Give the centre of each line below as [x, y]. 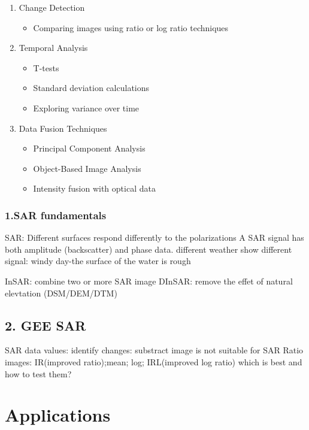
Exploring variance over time [86, 107]
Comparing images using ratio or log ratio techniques [131, 27]
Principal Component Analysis [89, 148]
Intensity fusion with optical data [94, 188]
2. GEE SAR [46, 325]
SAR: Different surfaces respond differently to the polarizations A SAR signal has [154, 237]
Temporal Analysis [53, 48]
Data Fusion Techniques [63, 128]
